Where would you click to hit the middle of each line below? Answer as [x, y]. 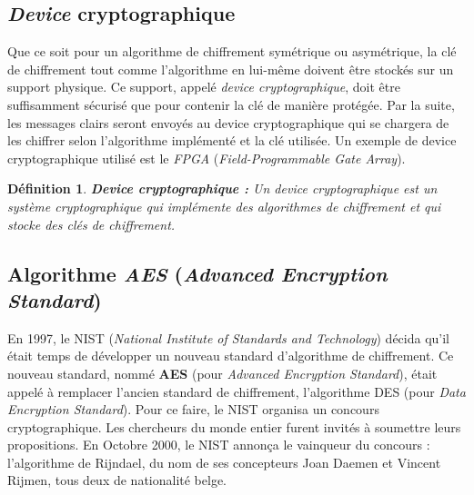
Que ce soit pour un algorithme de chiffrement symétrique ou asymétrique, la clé [232, 51]
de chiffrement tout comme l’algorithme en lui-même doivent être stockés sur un [231, 69]
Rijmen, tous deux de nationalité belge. [117, 480]
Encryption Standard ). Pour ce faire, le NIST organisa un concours [193, 409]
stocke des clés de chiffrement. [91, 224]
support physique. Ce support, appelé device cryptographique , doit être [204, 87]
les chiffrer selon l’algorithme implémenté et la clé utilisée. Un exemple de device [232, 140]
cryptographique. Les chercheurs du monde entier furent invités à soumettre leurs [234, 426]
